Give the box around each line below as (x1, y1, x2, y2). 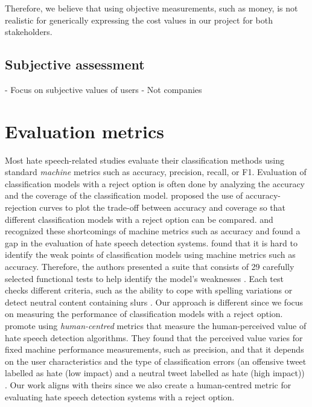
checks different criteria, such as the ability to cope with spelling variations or (5, 284, 293, 296)
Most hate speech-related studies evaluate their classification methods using (5, 153, 285, 166)
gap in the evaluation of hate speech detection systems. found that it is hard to (5, 236, 298, 249)
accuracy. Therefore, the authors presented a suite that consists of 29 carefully (5, 260, 294, 273)
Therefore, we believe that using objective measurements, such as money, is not (5, 2, 298, 14)
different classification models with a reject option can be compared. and (5, 213, 273, 225)
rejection (5, 201, 37, 214)
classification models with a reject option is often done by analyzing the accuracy (5, 177, 305, 190)
